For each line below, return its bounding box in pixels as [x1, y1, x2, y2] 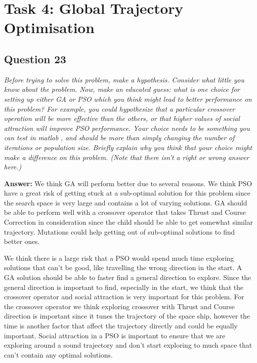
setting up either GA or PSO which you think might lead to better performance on [4, 93, 252, 104]
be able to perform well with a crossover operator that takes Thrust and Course [4, 207, 246, 217]
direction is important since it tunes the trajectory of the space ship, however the [4, 311, 250, 321]
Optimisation [4, 17, 95, 38]
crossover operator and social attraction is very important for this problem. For [4, 291, 244, 302]
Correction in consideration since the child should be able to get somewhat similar [4, 217, 253, 227]
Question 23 [4, 51, 66, 66]
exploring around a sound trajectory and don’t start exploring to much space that [4, 340, 252, 350]
